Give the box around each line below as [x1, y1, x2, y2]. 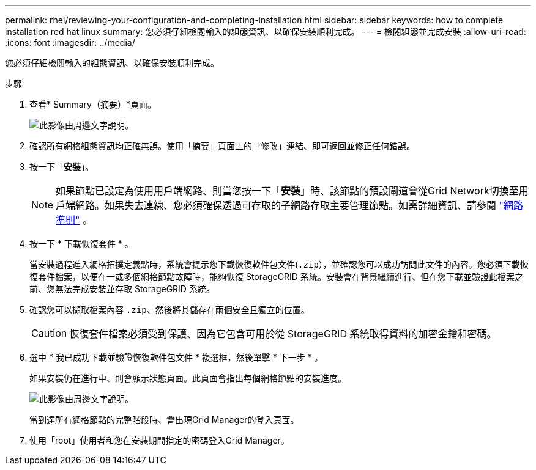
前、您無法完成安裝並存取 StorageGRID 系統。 [29, 284, 215, 294]
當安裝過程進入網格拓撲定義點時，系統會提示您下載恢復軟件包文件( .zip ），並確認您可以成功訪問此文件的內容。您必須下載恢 [29, 259, 529, 270]
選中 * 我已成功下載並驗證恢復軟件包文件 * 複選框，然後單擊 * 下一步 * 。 [29, 352, 323, 362]
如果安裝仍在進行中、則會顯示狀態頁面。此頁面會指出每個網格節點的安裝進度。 [29, 373, 346, 383]
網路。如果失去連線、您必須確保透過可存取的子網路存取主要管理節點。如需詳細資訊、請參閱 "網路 [75, 199, 524, 211]
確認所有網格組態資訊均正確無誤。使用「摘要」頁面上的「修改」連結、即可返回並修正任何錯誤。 [29, 141, 415, 151]
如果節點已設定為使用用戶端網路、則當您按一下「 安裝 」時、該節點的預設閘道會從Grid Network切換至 [56, 185, 519, 197]
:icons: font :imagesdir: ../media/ [5, 37, 135, 48]
